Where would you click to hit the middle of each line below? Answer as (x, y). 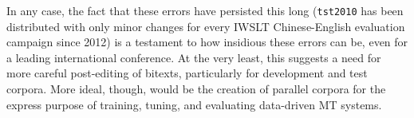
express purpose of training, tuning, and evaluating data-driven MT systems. (194, 104)
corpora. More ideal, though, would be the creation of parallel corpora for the (196, 89)
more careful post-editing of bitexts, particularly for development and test (187, 73)
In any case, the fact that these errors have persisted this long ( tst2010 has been (205, 10)
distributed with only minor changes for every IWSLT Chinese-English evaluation (206, 26)
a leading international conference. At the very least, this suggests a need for (194, 57)
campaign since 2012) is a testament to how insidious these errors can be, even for (207, 42)
